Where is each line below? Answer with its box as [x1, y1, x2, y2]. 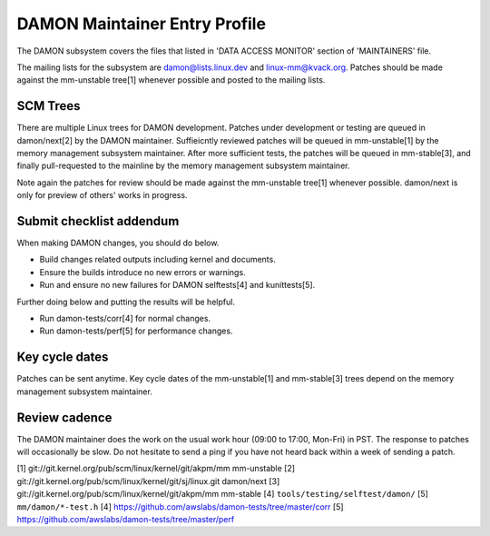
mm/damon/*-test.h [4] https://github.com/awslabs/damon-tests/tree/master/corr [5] [16, 501, 344, 512]
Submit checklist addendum [16, 213, 180, 229]
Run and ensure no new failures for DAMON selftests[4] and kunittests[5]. [39, 280, 316, 291]
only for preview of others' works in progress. [16, 190, 188, 201]
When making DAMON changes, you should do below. [16, 237, 220, 249]
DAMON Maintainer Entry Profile [16, 14, 267, 34]
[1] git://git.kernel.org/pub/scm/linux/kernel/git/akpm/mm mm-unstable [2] [16, 463, 295, 474]
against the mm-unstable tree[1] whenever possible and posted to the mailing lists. [16, 74, 326, 85]
